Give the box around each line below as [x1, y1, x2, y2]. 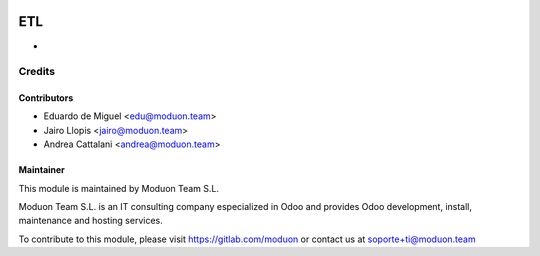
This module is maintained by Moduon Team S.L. [18, 182, 220, 194]
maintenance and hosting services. [18, 215, 164, 227]
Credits [18, 65, 55, 79]
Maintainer [18, 164, 65, 176]
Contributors [18, 92, 74, 104]
